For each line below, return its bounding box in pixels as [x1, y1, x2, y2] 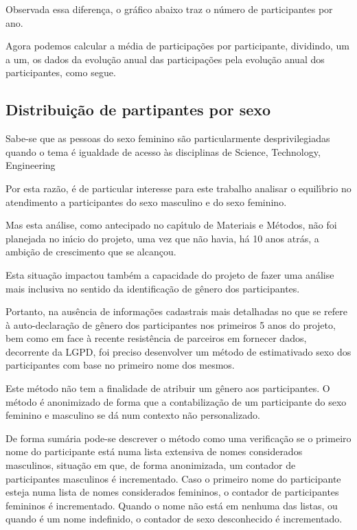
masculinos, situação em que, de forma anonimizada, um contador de [5, 458, 296, 472]
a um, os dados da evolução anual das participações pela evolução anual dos [5, 51, 325, 66]
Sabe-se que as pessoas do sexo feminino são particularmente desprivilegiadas [5, 131, 330, 146]
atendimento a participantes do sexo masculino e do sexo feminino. [5, 194, 287, 209]
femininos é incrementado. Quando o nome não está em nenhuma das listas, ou [5, 498, 338, 512]
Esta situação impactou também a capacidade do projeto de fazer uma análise [5, 267, 334, 281]
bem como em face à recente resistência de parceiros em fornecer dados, [5, 331, 307, 345]
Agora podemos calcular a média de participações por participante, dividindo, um [5, 38, 349, 53]
